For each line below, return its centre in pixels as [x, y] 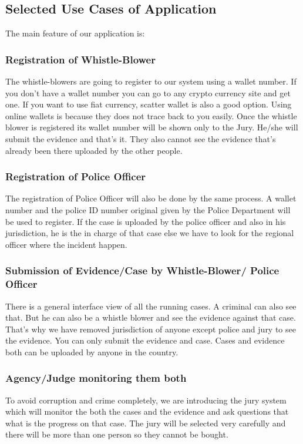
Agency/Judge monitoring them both [96, 378]
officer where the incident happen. [66, 244]
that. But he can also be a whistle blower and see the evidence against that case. [151, 317]
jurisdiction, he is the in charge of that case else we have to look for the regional [150, 233]
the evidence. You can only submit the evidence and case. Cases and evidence [145, 340]
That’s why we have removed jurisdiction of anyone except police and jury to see [151, 329]
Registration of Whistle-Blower [80, 59]
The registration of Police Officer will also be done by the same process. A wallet [151, 198]
